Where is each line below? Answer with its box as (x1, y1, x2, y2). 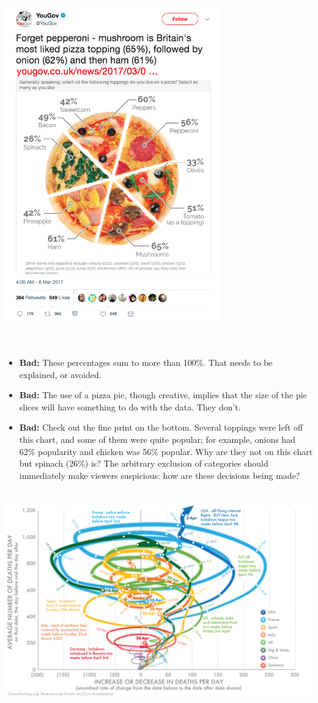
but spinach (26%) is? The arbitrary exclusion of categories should (19, 457, 268, 470)
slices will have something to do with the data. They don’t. (19, 400, 241, 413)
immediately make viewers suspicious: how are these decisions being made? (19, 468, 300, 481)
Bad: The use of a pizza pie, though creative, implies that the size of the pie (19, 388, 307, 401)
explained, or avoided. (19, 368, 102, 381)
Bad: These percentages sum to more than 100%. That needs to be (19, 356, 273, 368)
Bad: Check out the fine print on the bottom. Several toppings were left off (19, 421, 303, 434)
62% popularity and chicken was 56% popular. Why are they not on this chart (19, 445, 313, 457)
